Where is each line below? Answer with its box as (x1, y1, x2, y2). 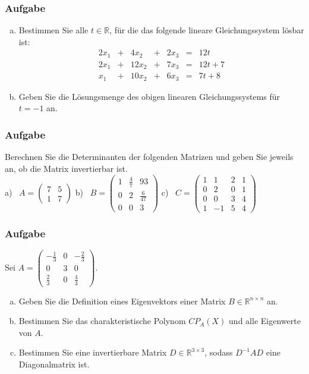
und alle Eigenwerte (229, 315, 301, 327)
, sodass (204, 346, 233, 359)
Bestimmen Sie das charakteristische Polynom (18, 315, 186, 327)
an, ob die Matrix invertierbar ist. (5, 162, 128, 174)
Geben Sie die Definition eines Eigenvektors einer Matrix (18, 294, 226, 307)
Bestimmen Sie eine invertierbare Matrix (18, 346, 167, 359)
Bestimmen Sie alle (18, 24, 89, 36)
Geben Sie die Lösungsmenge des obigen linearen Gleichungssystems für (18, 90, 280, 102)
